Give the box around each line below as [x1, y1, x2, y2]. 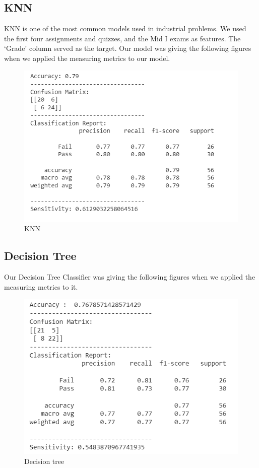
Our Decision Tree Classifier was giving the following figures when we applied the [4, 272, 255, 282]
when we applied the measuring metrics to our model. [4, 52, 170, 63]
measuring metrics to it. [4, 281, 78, 292]
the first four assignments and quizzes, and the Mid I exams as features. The [4, 33, 241, 43]
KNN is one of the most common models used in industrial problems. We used [4, 23, 246, 34]
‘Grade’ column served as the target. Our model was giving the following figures [4, 43, 251, 53]
